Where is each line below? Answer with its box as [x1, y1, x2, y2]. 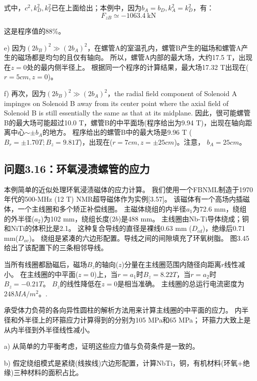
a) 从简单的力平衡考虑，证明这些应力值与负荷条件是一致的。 [4, 341, 200, 351]
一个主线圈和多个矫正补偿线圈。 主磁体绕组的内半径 [17, 203, 186, 214]
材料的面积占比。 [27, 367, 83, 378]
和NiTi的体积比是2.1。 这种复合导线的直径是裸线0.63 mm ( [4, 223, 192, 233]
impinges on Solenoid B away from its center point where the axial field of [4, 98, 229, 108]
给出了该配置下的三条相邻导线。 [4, 242, 108, 253]
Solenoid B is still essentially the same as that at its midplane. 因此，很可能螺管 [4, 108, 251, 118]
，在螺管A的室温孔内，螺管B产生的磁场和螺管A [87, 42, 241, 53]
